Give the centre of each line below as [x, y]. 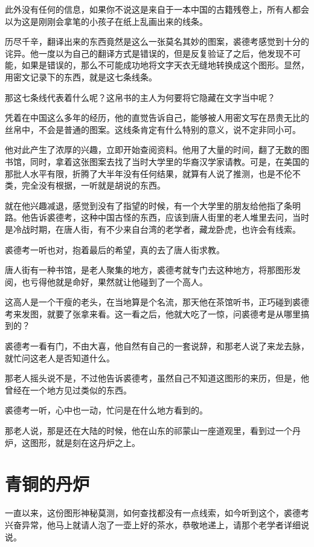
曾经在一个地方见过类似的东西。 [68, 390]
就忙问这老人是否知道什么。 [60, 358]
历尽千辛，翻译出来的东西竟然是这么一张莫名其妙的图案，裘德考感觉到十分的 [157, 41]
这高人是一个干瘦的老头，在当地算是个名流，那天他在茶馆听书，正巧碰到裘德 [157, 302]
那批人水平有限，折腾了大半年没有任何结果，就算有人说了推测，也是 [140, 173]
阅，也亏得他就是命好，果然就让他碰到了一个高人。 [106, 281]
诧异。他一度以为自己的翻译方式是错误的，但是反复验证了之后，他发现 [144, 53]
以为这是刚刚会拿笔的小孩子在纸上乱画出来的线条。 [106, 21]
